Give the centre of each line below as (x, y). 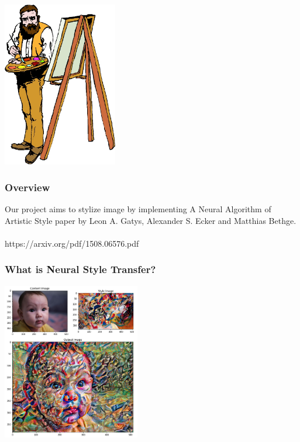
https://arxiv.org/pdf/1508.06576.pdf (72, 243)
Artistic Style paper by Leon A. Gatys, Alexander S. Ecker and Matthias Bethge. (151, 220)
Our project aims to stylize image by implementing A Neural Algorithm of (138, 208)
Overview (27, 187)
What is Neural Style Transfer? (80, 269)
